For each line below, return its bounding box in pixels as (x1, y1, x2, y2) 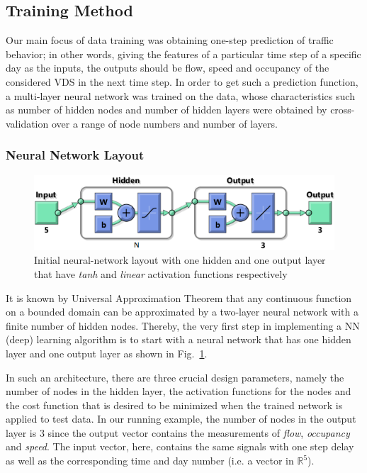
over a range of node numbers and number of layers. (51, 116, 278, 130)
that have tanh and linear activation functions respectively (34, 266, 288, 281)
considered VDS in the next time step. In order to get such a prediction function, (6, 74, 358, 89)
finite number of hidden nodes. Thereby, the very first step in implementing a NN (6, 318, 360, 333)
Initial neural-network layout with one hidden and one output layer (34, 252, 326, 267)
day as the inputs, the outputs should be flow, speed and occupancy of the (6, 60, 329, 75)
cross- (330, 102, 355, 117)
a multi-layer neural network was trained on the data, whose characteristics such (6, 88, 355, 103)
